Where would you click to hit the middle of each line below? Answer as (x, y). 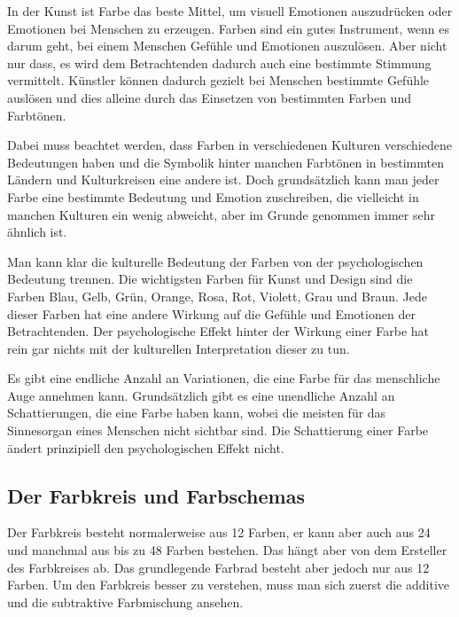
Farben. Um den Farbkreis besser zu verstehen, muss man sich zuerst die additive (228, 585)
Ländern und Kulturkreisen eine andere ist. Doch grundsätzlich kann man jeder (223, 180)
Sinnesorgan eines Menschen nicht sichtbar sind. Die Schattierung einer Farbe (218, 430)
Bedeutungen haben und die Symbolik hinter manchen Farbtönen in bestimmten (226, 162)
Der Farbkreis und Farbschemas (156, 495)
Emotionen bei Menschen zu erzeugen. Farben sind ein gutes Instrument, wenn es (229, 28)
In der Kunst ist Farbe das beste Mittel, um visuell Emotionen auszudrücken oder (230, 11)
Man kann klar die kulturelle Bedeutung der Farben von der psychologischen (215, 261)
